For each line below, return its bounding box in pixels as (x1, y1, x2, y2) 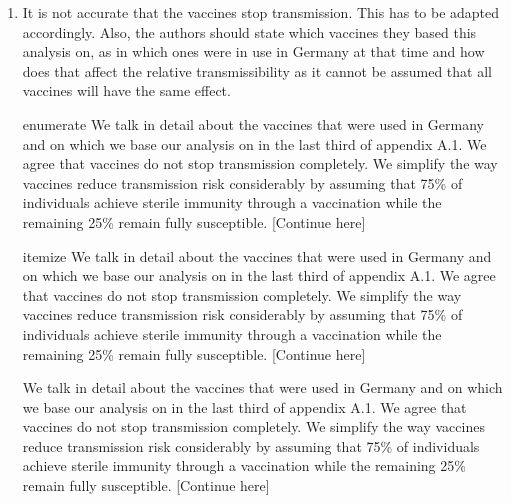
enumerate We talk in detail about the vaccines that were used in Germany (22, 113, 484, 134)
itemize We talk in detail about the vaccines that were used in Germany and (22, 245, 492, 266)
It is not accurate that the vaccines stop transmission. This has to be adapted (22, 2, 500, 22)
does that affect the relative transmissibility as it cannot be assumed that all (22, 60, 492, 81)
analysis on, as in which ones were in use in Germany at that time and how (22, 41, 485, 62)
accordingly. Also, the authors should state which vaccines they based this (22, 21, 477, 42)
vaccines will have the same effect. (22, 80, 231, 101)
